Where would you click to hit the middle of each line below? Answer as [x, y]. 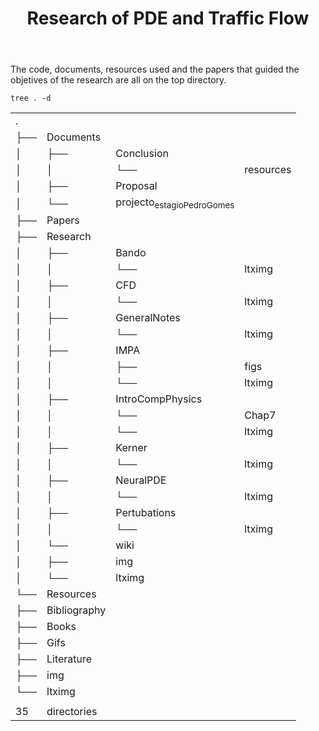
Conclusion [142, 154]
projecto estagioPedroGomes [175, 203]
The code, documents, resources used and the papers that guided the [155, 69]
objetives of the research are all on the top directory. [118, 80]
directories [72, 712]
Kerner [131, 448]
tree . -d [31, 98]
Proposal [136, 186]
